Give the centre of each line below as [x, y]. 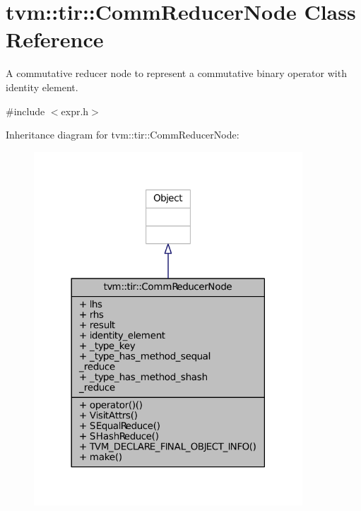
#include [25, 111]
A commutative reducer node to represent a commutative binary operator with [176, 73]
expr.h [75, 111]
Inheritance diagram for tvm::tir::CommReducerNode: [123, 135]
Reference [55, 39]
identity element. [42, 87]
